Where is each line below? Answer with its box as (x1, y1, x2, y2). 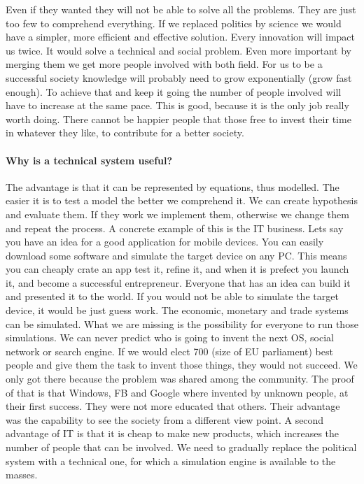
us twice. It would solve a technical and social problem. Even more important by (6, 43, 352, 57)
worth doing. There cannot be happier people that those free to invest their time (6, 111, 351, 126)
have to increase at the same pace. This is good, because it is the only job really (6, 98, 349, 113)
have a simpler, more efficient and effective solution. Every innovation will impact (6, 29, 355, 44)
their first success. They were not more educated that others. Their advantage (6, 399, 340, 413)
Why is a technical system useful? (6, 152, 173, 167)
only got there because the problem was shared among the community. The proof (6, 371, 354, 386)
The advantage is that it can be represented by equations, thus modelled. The (6, 179, 339, 194)
